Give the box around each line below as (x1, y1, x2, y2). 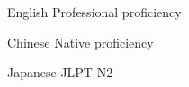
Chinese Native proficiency (7, 32, 154, 51)
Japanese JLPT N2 (7, 63, 113, 82)
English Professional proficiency (7, 3, 182, 21)
